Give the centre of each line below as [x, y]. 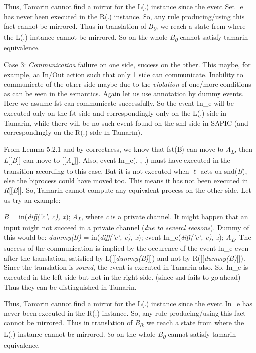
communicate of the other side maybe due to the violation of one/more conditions [128, 84]
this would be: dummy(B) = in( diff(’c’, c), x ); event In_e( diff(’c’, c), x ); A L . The [128, 238]
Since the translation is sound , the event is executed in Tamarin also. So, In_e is [126, 267]
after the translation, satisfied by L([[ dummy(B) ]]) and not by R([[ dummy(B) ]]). [125, 257]
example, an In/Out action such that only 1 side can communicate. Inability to [124, 74]
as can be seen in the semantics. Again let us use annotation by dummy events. [124, 93]
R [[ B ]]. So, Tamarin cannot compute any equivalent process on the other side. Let [128, 190]
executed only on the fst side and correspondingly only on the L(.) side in [115, 113]
